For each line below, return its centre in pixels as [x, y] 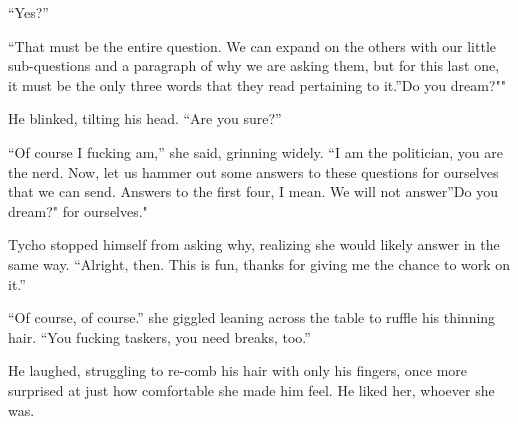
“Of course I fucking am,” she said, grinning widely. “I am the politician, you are [256, 151]
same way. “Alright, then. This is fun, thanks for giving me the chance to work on [259, 263]
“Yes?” [28, 12]
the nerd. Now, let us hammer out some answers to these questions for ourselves [253, 171]
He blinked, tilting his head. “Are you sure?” [145, 118]
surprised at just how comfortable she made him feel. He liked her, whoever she [251, 389]
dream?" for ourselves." [78, 210]
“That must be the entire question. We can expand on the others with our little [252, 45]
